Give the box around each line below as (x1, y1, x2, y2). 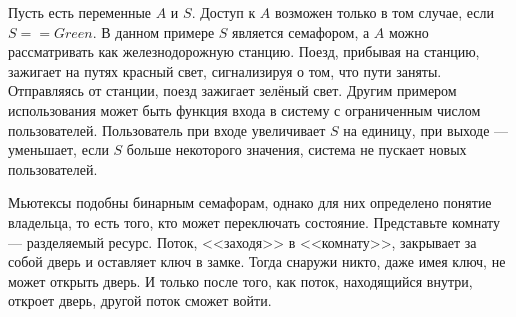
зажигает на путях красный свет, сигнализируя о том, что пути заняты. (8, 60, 442, 81)
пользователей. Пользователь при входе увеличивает (8, 119, 326, 140)
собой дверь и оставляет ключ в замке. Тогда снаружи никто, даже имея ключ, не (8, 251, 506, 272)
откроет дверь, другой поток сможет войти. (8, 290, 272, 311)
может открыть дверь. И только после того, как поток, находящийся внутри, (8, 270, 473, 291)
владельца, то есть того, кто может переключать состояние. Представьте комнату (8, 211, 500, 232)
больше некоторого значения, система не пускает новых (126, 139, 467, 160)
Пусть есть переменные (8, 2, 152, 22)
